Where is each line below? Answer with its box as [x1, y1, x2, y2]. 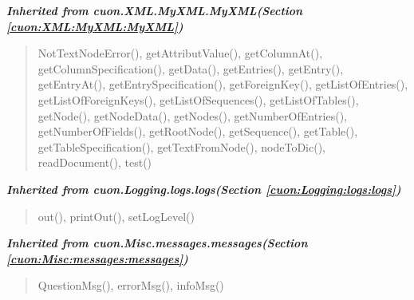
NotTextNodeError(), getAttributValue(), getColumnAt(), [37, 45, 323, 61]
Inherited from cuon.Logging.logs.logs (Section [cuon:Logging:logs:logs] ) [6, 180, 401, 197]
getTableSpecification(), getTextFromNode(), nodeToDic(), [37, 138, 325, 155]
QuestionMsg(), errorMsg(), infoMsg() [37, 277, 224, 294]
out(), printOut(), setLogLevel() [37, 207, 195, 224]
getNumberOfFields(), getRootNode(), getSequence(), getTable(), [37, 123, 358, 140]
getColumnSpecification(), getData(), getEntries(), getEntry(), [37, 60, 344, 77]
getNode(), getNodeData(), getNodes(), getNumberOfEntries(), [37, 107, 347, 124]
